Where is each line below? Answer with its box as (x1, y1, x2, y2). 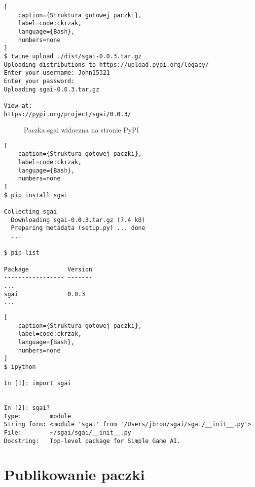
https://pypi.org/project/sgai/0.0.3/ (4, 110, 131, 118)
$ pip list (4, 249, 39, 257)
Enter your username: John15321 (4, 69, 110, 77)
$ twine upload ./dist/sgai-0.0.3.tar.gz (4, 52, 142, 60)
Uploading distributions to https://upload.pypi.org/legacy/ (4, 61, 209, 68)
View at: (4, 102, 33, 109)
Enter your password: (4, 77, 75, 85)
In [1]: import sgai (4, 380, 72, 387)
